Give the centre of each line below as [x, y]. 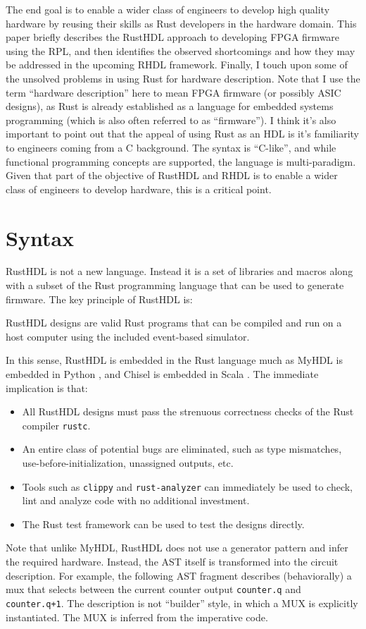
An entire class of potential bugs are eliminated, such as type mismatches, [182, 449]
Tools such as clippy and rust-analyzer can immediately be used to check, [187, 486]
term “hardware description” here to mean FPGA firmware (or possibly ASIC [173, 92]
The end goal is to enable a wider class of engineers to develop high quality [168, 9]
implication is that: [47, 387]
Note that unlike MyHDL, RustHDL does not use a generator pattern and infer [177, 548]
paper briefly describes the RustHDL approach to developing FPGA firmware [173, 37]
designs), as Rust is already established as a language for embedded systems [170, 106]
